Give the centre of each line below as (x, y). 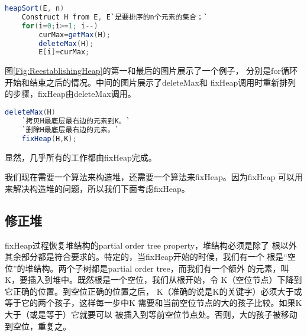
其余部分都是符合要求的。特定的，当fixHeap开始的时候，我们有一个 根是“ (146, 257)
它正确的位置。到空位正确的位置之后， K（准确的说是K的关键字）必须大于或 (153, 291)
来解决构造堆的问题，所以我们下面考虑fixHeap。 (97, 188)
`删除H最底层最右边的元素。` (70, 130)
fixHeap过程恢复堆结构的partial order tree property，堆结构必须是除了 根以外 (151, 245)
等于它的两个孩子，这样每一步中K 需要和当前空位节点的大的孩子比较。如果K (153, 303)
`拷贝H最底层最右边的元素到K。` (76, 121)
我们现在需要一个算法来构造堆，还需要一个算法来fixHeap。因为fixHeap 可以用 (154, 177)
